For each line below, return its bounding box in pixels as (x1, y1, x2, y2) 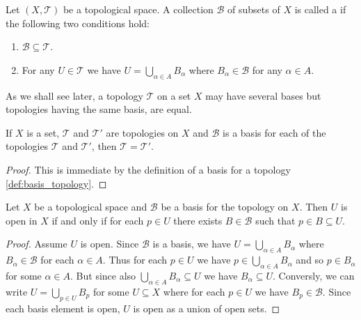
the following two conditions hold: (6, 15, 150, 30)
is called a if (294, 2, 346, 16)
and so (296, 252, 324, 267)
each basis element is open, (6, 300, 120, 315)
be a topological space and (34, 199, 147, 214)
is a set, (26, 125, 60, 139)
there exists (173, 213, 223, 227)
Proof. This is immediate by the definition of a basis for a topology (6, 162, 291, 176)
